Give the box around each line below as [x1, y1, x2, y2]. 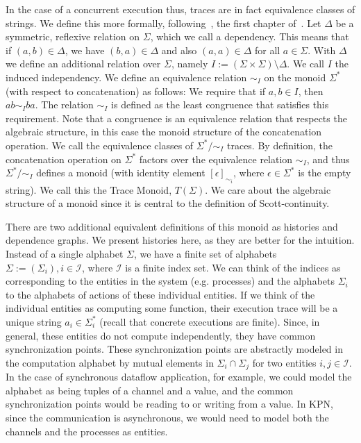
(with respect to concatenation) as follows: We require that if [6, 83, 266, 98]
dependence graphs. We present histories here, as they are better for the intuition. [6, 233, 355, 247]
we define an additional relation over [6, 56, 161, 71]
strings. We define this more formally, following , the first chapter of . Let [6, 15, 321, 30]
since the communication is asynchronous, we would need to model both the [6, 410, 329, 424]
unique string [6, 314, 62, 328]
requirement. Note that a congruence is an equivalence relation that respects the [6, 110, 347, 125]
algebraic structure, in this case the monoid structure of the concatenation [6, 124, 322, 139]
